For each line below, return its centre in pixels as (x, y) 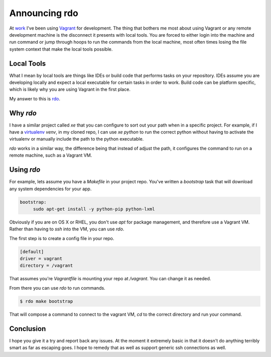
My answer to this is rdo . (35, 98)
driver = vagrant (41, 259)
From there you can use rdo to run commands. (57, 288)
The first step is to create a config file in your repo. (62, 238)
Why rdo (23, 113)
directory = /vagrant (46, 266)
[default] (32, 252)
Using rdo (25, 170)
